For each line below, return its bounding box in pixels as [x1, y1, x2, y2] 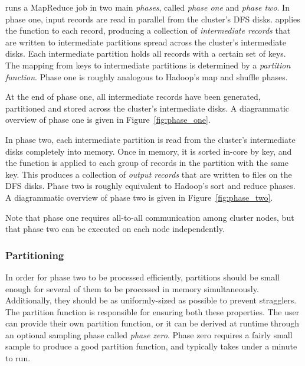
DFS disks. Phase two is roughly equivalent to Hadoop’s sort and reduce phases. [5, 179, 296, 192]
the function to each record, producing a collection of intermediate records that [5, 24, 291, 37]
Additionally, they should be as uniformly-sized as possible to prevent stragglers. [5, 294, 297, 306]
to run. [5, 352, 31, 364]
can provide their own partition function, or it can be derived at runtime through [5, 317, 300, 329]
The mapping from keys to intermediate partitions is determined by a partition [5, 58, 291, 71]
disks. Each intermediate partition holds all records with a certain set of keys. [5, 47, 286, 60]
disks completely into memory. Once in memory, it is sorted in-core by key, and [5, 145, 292, 157]
